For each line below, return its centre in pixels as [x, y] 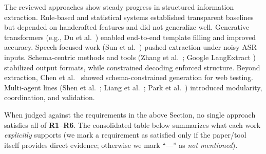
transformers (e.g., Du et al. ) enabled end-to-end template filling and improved [130, 37]
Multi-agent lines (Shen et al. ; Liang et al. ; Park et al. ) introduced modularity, [133, 87]
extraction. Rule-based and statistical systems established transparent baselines [129, 17]
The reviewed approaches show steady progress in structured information [119, 7]
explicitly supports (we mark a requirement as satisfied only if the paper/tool [125, 135]
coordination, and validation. [50, 97]
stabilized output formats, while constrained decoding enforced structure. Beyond [132, 67]
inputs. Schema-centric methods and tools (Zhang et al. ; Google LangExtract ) [130, 57]
